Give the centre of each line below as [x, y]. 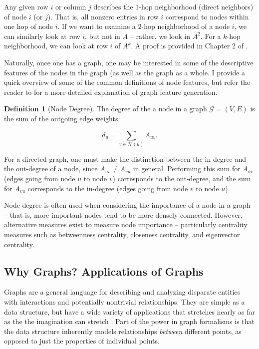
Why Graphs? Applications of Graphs [104, 271]
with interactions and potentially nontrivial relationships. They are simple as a [125, 302]
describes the [113, 6]
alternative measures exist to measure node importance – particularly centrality [126, 224]
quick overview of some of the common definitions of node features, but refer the [127, 82]
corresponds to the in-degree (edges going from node [108, 188]
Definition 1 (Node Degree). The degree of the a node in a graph [106, 109]
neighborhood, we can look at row [56, 46]
